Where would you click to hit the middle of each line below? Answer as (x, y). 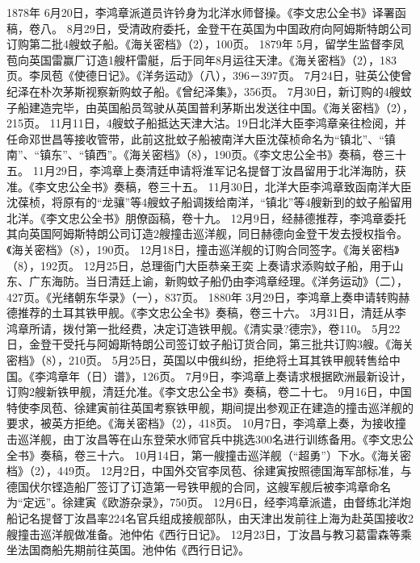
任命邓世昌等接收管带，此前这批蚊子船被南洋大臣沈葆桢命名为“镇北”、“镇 (201, 138)
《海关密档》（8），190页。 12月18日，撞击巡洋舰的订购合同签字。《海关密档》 (203, 249)
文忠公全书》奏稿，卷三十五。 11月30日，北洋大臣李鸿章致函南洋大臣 (229, 186)
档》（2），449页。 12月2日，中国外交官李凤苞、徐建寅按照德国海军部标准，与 (209, 471)
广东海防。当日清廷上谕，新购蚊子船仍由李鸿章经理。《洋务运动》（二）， (218, 281)
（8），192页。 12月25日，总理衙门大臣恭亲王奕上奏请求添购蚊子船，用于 (199, 265)
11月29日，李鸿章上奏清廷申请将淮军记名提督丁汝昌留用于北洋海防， (214, 170)
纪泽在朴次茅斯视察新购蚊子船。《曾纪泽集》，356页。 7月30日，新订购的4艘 (204, 91)
